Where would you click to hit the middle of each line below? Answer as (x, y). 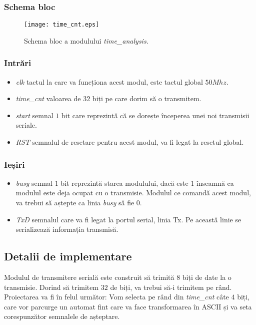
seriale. (26, 125)
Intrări (18, 63)
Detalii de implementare (68, 256)
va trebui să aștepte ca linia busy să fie (75, 203)
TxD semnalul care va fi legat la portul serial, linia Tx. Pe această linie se (128, 219)
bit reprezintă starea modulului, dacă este (124, 183)
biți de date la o (207, 277)
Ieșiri (14, 164)
